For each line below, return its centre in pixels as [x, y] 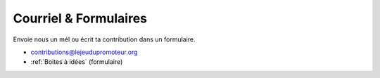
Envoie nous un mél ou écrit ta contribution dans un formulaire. [104, 39]
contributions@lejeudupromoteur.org [84, 52]
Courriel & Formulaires [80, 18]
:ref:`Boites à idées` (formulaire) [77, 62]
